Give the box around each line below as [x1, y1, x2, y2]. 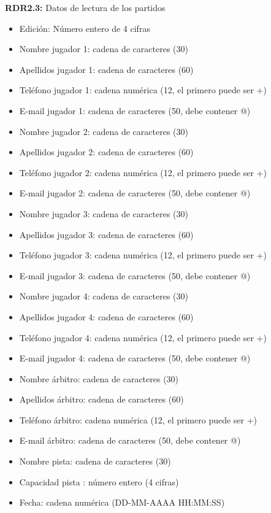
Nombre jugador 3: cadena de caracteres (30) [19, 207, 188, 220]
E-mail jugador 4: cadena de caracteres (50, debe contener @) [19, 352, 251, 364]
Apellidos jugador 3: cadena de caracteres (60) [19, 228, 194, 241]
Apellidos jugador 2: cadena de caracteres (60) [19, 145, 194, 158]
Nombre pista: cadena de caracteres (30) [19, 455, 171, 468]
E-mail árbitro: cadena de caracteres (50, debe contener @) [19, 434, 241, 447]
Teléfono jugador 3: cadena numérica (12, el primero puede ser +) [19, 249, 267, 261]
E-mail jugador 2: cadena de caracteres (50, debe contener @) [19, 187, 251, 199]
